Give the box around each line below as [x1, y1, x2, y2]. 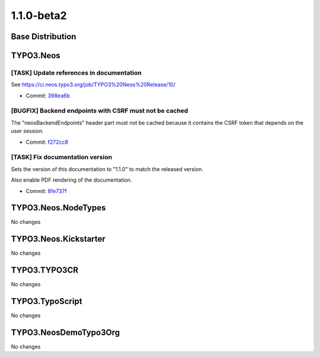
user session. [11, 128, 44, 135]
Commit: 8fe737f [25, 187, 68, 194]
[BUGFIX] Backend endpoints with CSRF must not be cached [11, 107, 188, 115]
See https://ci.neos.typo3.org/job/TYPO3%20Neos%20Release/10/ [11, 81, 176, 89]
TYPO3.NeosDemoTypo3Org [11, 327, 120, 337]
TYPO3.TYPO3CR [11, 265, 78, 276]
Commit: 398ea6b [25, 92, 71, 99]
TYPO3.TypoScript [11, 296, 82, 307]
